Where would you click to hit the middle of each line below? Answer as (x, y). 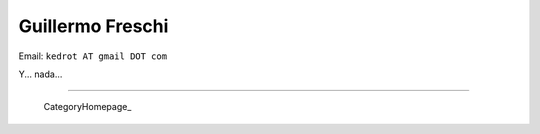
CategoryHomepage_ (87, 107)
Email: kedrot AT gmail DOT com (93, 56)
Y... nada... (40, 74)
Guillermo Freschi (93, 26)
